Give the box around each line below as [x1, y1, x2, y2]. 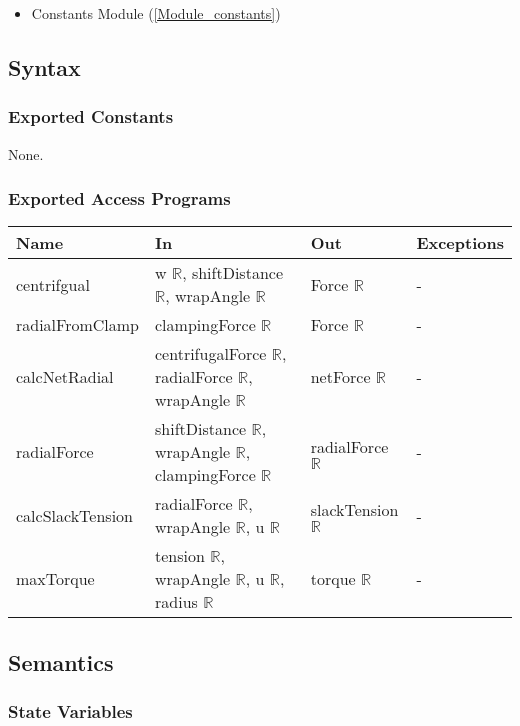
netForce [310, 365, 371, 389]
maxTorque [16, 567, 95, 591]
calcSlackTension [16, 503, 133, 527]
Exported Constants [8, 104, 174, 129]
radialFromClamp [16, 313, 140, 337]
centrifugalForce [155, 342, 267, 366]
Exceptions [416, 231, 504, 255]
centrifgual [16, 272, 90, 296]
